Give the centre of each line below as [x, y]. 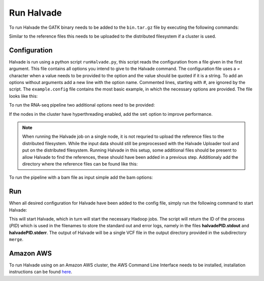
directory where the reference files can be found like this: [80, 164]
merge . [16, 239]
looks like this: [23, 96]
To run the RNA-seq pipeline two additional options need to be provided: [82, 105]
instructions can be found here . [41, 272]
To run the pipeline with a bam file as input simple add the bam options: [81, 177]
